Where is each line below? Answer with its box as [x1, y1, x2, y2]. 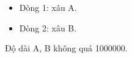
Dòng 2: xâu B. [19, 21, 77, 34]
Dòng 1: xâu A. [19, 1, 77, 13]
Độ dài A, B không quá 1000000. [5, 42, 128, 54]
